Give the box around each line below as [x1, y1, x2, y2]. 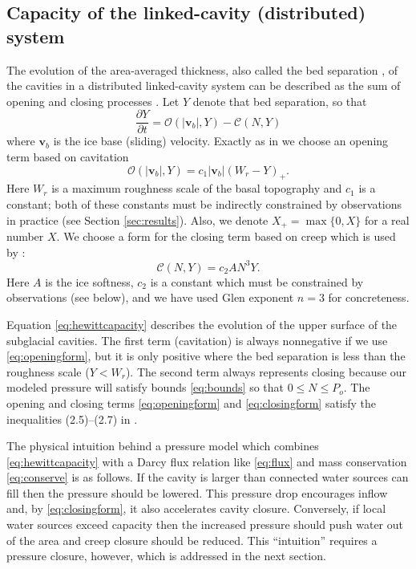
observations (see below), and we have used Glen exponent [6, 289, 294, 306]
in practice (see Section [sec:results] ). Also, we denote [6, 211, 269, 228]
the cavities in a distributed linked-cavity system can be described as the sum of [6, 77, 401, 94]
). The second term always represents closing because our [125, 363, 407, 380]
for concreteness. [328, 289, 410, 306]
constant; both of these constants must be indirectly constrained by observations [6, 196, 402, 213]
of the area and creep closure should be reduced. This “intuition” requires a [6, 531, 378, 548]
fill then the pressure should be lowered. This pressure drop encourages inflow [6, 484, 388, 501]
